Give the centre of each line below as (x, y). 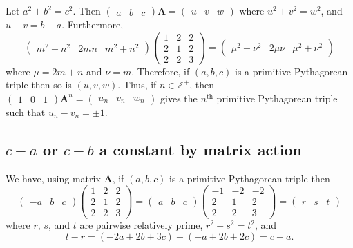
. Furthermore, (93, 24)
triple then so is (39, 85)
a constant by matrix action (200, 149)
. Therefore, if (161, 71)
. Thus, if (137, 85)
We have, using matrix (53, 178)
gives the (179, 98)
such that (26, 112)
